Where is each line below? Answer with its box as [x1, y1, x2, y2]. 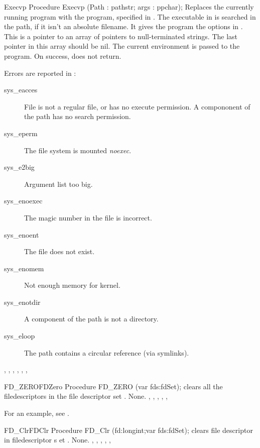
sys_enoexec [4, 195, 43, 206]
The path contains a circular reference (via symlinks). [24, 347, 189, 358]
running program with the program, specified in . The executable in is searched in [4, 11, 256, 22]
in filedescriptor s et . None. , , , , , [4, 434, 111, 445]
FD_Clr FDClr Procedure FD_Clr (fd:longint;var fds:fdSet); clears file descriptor [4, 424, 253, 435]
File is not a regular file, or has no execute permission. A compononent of [24, 101, 250, 111]
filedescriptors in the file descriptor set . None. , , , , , [4, 391, 168, 401]
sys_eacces [4, 84, 38, 95]
